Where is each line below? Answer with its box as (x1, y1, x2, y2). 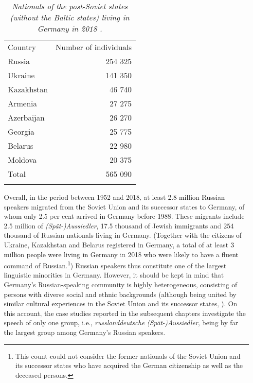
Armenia (8, 98, 37, 109)
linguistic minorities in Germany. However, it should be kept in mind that (4, 270, 224, 280)
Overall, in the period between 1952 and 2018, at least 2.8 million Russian (4, 192, 225, 202)
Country (8, 41, 36, 52)
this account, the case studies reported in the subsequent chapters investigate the (4, 308, 246, 318)
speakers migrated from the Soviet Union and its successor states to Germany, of (4, 201, 245, 211)
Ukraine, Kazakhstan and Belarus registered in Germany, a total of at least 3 (4, 239, 234, 249)
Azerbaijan (8, 112, 45, 123)
